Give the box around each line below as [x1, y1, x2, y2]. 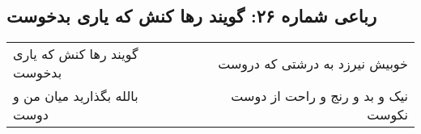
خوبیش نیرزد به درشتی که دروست [218, 53, 408, 73]
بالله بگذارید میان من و [13, 86, 138, 106]
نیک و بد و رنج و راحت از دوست [231, 86, 408, 106]
